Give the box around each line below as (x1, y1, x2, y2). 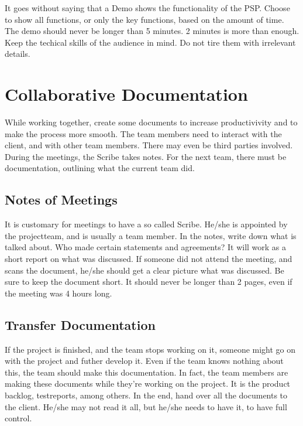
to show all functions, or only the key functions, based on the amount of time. (5, 13, 284, 25)
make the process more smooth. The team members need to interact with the (5, 127, 282, 139)
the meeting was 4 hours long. (5, 287, 112, 299)
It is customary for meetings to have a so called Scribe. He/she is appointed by (5, 218, 288, 230)
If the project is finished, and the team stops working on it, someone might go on (5, 343, 296, 355)
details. (5, 47, 30, 60)
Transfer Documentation (5, 315, 156, 333)
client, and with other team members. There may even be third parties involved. (5, 139, 293, 151)
